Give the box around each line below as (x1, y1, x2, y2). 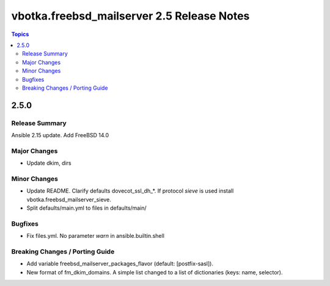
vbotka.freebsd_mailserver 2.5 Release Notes (11, 9, 250, 23)
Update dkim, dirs (26, 159, 71, 167)
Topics (11, 30, 29, 38)
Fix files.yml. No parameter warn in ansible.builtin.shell (26, 232, 165, 240)
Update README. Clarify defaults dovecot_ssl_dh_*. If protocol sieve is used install (26, 187, 234, 195)
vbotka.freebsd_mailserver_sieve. (26, 196, 111, 203)
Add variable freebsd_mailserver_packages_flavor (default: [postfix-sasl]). (26, 260, 214, 268)
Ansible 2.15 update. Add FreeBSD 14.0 (11, 132, 109, 139)
